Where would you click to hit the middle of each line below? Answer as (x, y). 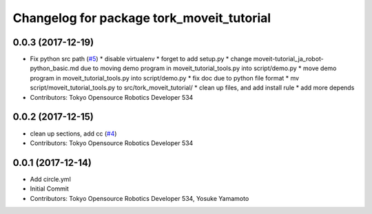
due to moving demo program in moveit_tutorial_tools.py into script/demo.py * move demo (208, 68)
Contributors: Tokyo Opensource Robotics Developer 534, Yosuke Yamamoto (139, 198)
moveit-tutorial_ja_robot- (288, 59)
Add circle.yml (51, 179)
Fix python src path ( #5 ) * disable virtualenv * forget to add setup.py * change (141, 59)
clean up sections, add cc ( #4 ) (73, 133)
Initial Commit (49, 189)
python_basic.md (54, 68)
